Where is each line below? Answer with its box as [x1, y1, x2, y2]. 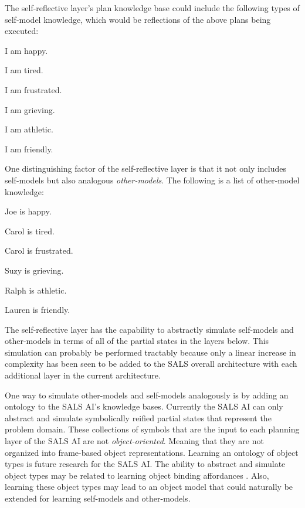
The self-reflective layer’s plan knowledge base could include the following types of [5, 2, 300, 13]
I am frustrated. [5, 83, 62, 96]
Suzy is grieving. [5, 264, 64, 276]
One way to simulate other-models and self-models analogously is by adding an [5, 388, 289, 401]
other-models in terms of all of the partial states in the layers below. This [5, 335, 269, 347]
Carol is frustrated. [5, 244, 73, 257]
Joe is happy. [5, 205, 52, 217]
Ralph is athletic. [5, 284, 67, 296]
